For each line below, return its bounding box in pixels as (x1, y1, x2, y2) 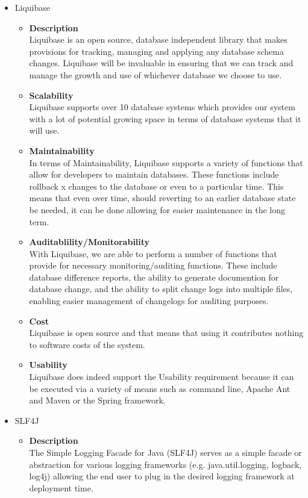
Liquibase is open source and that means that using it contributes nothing (29, 326, 304, 339)
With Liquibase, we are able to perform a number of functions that (29, 247, 277, 260)
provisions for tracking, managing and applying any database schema (29, 45, 284, 57)
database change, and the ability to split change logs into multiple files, (29, 282, 293, 295)
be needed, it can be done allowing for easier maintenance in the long (29, 203, 286, 216)
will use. (29, 124, 60, 137)
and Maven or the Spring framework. (29, 394, 166, 406)
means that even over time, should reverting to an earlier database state (29, 191, 296, 204)
